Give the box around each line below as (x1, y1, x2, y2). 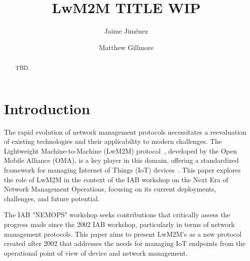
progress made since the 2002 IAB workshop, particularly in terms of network (4, 219, 235, 229)
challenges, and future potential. (4, 193, 100, 203)
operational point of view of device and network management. (4, 247, 188, 258)
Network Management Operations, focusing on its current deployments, (4, 184, 217, 194)
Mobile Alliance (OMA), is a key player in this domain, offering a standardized (4, 155, 239, 165)
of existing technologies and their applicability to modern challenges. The (4, 136, 222, 146)
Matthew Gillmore (99, 42, 154, 52)
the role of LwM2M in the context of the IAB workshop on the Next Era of (4, 174, 228, 184)
